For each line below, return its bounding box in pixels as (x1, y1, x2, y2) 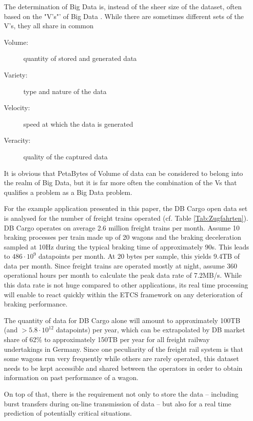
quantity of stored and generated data (23, 53, 137, 63)
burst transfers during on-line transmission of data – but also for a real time (4, 398, 232, 408)
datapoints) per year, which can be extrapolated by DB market (56, 325, 245, 335)
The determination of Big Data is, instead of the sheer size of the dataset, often (4, 1, 242, 11)
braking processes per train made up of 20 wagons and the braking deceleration (4, 232, 241, 242)
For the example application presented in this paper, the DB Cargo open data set (4, 203, 248, 213)
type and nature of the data (23, 86, 107, 96)
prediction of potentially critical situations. (4, 408, 132, 418)
